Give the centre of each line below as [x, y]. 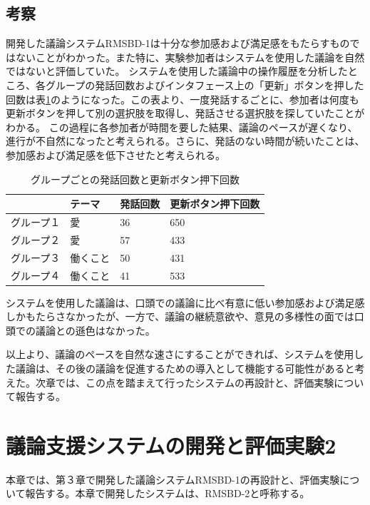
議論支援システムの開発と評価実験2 [171, 445]
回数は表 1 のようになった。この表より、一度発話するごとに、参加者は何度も [183, 99]
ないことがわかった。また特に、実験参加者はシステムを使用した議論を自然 [190, 57]
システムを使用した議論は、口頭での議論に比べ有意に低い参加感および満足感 [185, 302]
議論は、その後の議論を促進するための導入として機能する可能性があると [185, 368]
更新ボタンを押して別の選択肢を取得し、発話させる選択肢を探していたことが [185, 113]
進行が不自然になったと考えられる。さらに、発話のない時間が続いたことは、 [185, 141]
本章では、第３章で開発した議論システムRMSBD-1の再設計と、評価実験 [173, 479]
